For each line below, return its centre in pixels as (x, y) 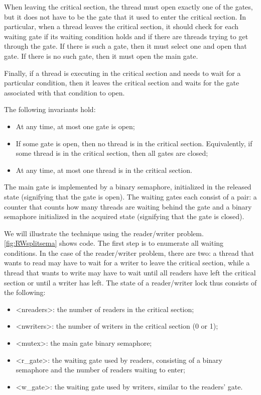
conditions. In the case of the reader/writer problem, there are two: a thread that (129, 253)
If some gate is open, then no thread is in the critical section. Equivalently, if (134, 143)
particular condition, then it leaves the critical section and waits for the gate (122, 83)
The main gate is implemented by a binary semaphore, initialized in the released (128, 187)
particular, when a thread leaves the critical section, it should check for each (121, 26)
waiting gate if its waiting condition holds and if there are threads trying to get (126, 36)
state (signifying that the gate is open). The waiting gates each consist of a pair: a (130, 196)
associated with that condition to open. (64, 92)
